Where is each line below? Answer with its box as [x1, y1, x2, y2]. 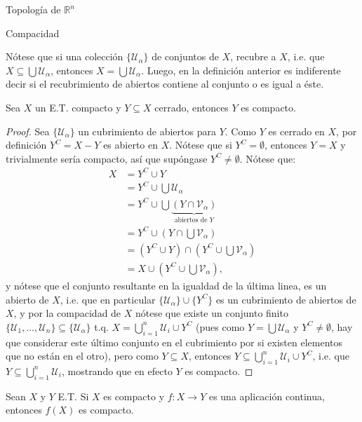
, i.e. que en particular [60, 292, 156, 306]
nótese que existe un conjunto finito [135, 306, 288, 320]
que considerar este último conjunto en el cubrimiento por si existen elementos [6, 334, 343, 349]
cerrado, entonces [154, 100, 229, 114]
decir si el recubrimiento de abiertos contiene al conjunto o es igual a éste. [6, 76, 324, 91]
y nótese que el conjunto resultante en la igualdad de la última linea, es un [6, 278, 327, 292]
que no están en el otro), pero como [6, 348, 159, 363]
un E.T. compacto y [34, 100, 121, 114]
